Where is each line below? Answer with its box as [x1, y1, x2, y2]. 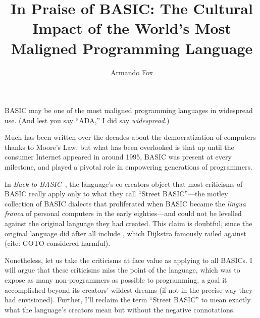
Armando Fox [111, 67, 153, 77]
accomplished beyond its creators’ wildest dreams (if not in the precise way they [5, 284, 253, 295]
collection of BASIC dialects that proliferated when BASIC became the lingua [5, 198, 246, 208]
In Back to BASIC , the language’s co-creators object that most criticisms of [5, 178, 243, 189]
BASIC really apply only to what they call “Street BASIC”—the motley [5, 188, 228, 199]
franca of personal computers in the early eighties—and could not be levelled [5, 208, 242, 219]
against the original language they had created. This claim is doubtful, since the [5, 218, 252, 229]
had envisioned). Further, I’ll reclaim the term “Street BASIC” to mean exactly [5, 294, 251, 305]
